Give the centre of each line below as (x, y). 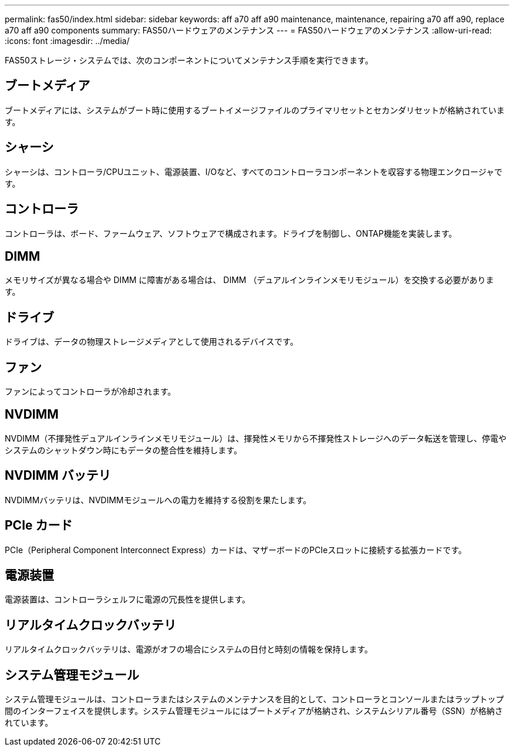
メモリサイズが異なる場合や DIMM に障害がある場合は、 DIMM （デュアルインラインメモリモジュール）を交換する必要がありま (249, 280)
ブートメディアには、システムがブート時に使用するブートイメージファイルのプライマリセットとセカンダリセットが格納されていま (255, 110)
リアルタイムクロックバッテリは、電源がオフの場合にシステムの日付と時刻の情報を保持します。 (189, 649)
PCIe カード (39, 526)
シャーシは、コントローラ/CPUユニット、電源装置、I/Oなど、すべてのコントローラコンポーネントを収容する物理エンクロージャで (254, 171)
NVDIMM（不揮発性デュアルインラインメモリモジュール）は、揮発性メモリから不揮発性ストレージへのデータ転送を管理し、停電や (256, 438)
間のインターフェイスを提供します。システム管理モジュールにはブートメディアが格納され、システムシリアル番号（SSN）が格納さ (254, 711)
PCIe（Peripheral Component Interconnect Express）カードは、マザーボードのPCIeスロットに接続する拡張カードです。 (236, 550)
